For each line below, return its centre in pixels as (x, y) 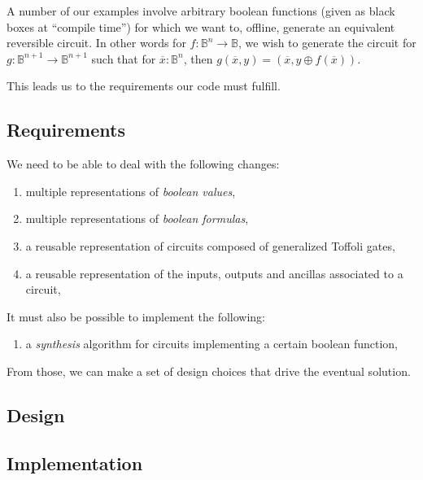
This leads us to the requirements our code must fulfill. (144, 86)
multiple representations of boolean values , (131, 191)
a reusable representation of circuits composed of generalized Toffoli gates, (210, 245)
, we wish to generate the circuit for (327, 43)
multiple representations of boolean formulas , (137, 218)
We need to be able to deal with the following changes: (143, 164)
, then (198, 58)
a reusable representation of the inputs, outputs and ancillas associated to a (214, 273)
